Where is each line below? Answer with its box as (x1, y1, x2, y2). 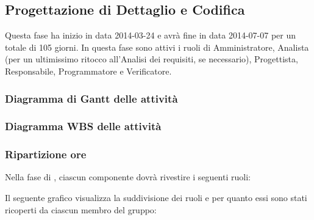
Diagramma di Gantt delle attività (5, 90, 178, 106)
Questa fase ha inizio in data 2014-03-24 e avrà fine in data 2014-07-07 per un (5, 29, 296, 42)
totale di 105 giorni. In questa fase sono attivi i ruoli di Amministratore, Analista (5, 40, 309, 53)
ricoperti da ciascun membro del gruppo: (5, 203, 157, 216)
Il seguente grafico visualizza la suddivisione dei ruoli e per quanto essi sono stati (5, 191, 307, 204)
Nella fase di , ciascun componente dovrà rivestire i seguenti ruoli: (5, 170, 251, 183)
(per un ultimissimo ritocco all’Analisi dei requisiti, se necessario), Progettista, (5, 53, 298, 65)
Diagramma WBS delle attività (5, 119, 162, 134)
